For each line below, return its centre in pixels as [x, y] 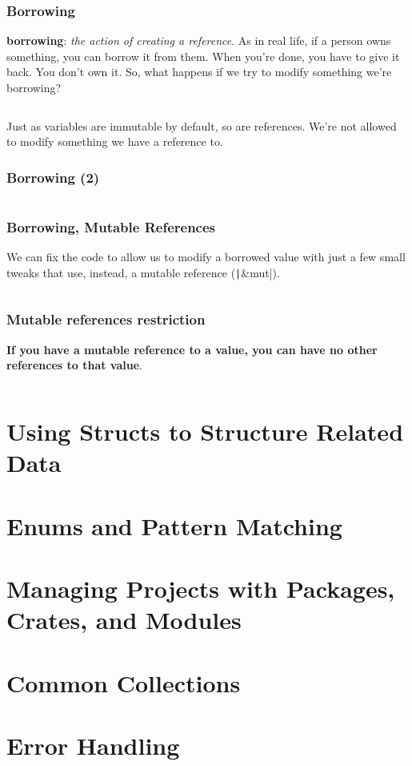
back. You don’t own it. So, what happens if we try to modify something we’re [199, 72]
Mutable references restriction [106, 319]
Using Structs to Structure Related [205, 431]
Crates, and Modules [124, 620]
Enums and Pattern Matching [174, 525]
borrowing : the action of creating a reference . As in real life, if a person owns [199, 40]
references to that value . [74, 365]
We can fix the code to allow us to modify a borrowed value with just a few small [206, 257]
